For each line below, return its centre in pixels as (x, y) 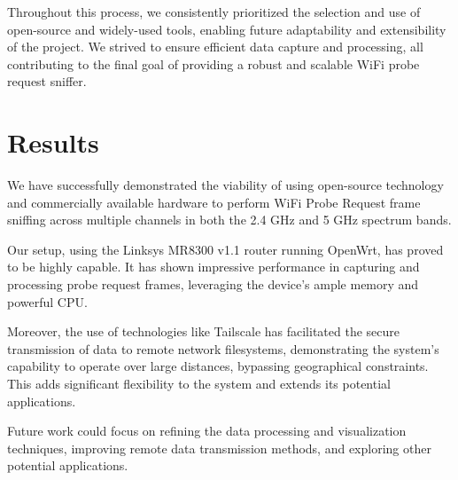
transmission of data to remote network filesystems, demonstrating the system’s (223, 348)
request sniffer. (47, 81)
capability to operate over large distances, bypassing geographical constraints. (218, 366)
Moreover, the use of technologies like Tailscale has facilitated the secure (204, 331)
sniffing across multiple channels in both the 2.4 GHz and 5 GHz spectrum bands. (229, 220)
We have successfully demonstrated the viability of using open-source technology (225, 185)
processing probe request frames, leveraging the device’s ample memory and (213, 284)
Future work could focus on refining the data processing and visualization (207, 431)
